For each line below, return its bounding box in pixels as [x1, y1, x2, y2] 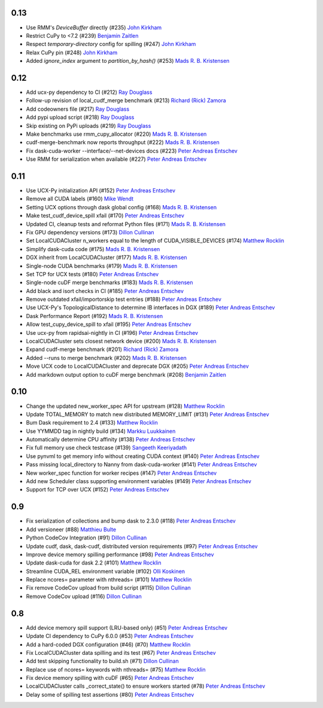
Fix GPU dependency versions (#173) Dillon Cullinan [26, 228, 155, 236]
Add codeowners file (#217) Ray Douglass [26, 105, 130, 112]
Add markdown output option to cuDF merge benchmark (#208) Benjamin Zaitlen [26, 371, 227, 378]
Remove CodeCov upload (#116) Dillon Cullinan [26, 593, 142, 600]
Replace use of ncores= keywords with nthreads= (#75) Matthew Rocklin [26, 666, 206, 673]
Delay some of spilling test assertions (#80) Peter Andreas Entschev [26, 691, 194, 698]
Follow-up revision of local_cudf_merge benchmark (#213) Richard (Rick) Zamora [26, 97, 227, 104]
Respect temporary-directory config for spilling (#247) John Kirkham [26, 41, 196, 48]
